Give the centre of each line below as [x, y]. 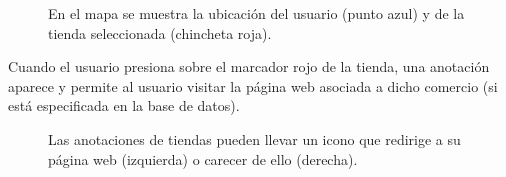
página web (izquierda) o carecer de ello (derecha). [203, 158]
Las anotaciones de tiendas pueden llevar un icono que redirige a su [254, 138]
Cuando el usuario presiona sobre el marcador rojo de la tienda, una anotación [249, 66]
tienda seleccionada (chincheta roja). [160, 32]
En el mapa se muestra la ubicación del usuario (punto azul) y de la [256, 13]
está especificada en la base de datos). [124, 105]
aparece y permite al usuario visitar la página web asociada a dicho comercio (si [253, 85]
